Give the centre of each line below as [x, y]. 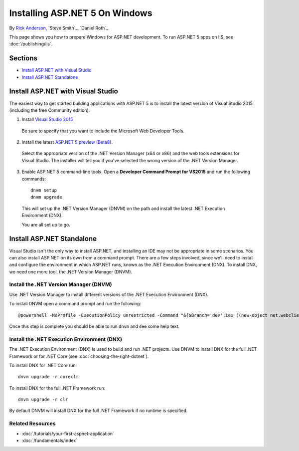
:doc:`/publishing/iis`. [31, 44]
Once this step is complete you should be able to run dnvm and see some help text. [94, 326]
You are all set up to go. [46, 225]
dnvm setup [44, 190]
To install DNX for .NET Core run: [43, 365]
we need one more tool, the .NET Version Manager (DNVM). [71, 271]
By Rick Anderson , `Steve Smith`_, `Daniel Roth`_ [59, 28]
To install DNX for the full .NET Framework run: [57, 388]
